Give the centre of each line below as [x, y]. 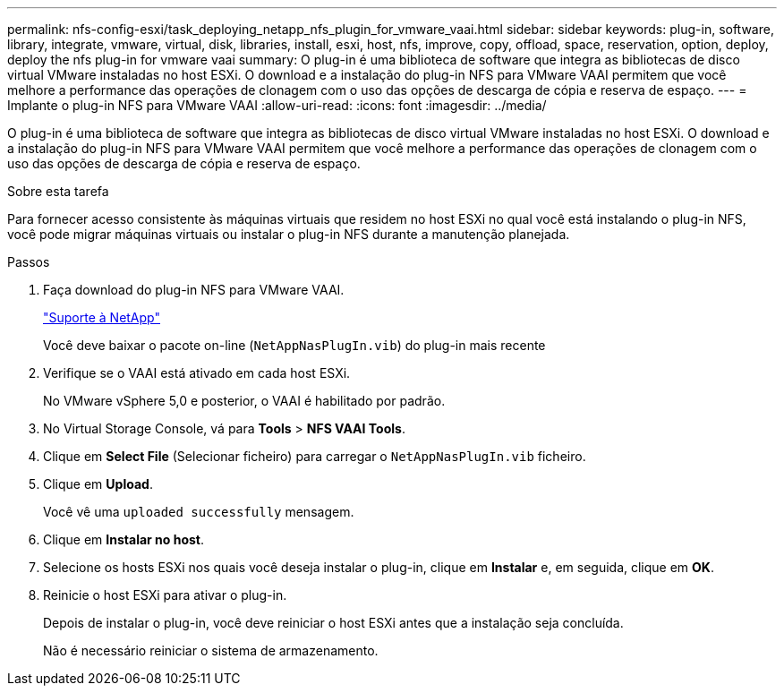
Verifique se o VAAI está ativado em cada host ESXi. [197, 373]
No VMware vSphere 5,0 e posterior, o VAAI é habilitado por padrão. [244, 401]
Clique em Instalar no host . [124, 539]
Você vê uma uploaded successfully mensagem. [199, 512]
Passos [29, 262]
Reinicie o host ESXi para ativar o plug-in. [165, 595]
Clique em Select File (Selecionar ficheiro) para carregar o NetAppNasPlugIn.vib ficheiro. [315, 456]
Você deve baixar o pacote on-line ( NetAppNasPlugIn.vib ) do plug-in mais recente [294, 345]
